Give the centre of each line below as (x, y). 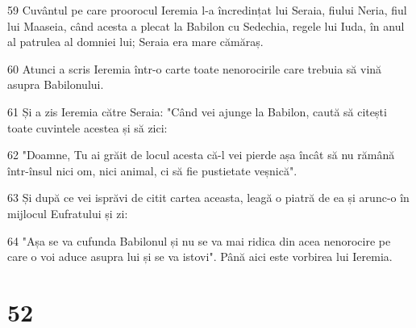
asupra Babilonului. (56, 84)
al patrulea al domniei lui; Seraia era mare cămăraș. (135, 42)
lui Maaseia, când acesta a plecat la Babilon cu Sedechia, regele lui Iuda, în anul (206, 25)
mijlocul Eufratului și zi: (68, 213)
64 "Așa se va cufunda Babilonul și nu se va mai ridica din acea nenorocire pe (199, 240)
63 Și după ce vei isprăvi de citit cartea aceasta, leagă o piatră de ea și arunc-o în (208, 198)
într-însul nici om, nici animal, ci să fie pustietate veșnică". (152, 170)
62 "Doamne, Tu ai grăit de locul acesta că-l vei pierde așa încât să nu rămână (201, 155)
